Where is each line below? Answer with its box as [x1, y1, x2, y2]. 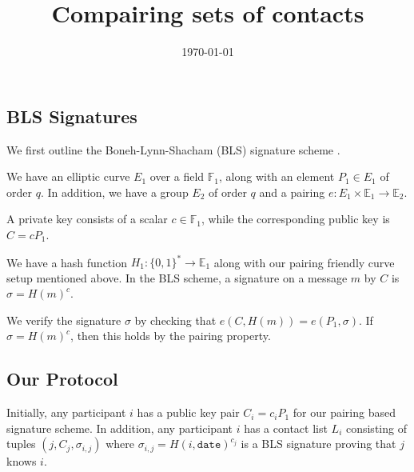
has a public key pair [137, 404, 240, 421]
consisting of [345, 419, 407, 436]
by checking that [134, 311, 217, 328]
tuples [6, 435, 36, 452]
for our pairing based [293, 404, 396, 421]
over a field [149, 168, 205, 185]
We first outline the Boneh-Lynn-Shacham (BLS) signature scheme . [6, 141, 340, 158]
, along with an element [219, 168, 335, 185]
